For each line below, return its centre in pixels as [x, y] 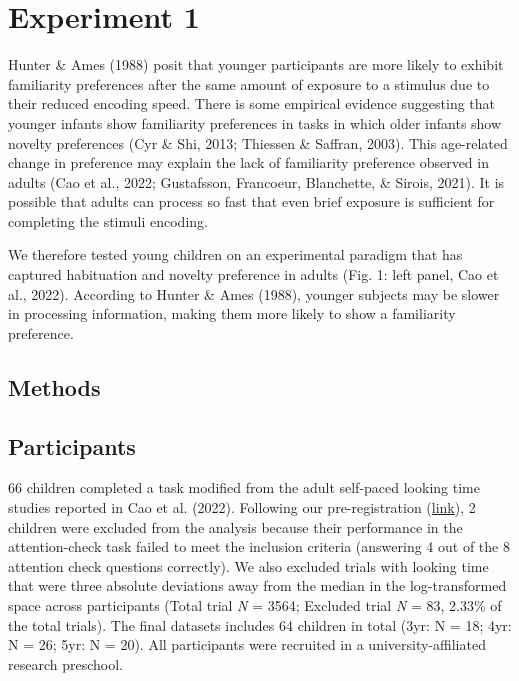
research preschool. [65, 663]
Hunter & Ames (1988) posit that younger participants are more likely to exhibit [256, 64]
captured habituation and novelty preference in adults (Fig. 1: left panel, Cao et [253, 274]
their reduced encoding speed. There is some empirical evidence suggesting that [252, 103]
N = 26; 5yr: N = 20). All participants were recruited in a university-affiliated [247, 644]
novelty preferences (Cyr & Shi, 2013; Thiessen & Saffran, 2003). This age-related [258, 142]
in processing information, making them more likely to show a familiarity [232, 313]
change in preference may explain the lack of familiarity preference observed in [248, 162]
